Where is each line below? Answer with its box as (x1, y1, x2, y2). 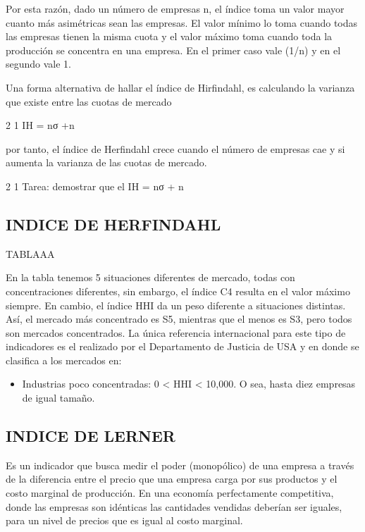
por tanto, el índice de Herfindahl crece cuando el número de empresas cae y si (6, 141, 345, 156)
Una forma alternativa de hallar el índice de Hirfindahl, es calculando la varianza (6, 80, 355, 94)
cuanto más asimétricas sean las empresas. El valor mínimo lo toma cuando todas (6, 15, 358, 30)
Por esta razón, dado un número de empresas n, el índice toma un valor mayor (6, 1, 345, 16)
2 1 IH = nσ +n (6, 118, 75, 132)
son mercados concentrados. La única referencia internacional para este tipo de (6, 325, 346, 340)
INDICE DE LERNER (6, 425, 175, 447)
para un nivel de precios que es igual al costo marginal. (6, 513, 243, 528)
